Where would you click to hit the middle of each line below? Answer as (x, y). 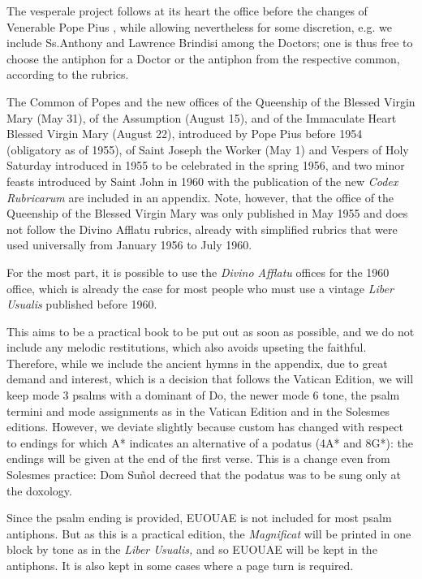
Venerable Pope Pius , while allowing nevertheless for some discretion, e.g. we (199, 26)
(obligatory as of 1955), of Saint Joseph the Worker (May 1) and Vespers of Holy (208, 149)
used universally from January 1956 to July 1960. (129, 245)
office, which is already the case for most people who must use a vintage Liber (200, 288)
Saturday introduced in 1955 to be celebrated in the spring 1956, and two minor (206, 165)
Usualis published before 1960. (82, 304)
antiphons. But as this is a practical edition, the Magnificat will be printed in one (209, 533)
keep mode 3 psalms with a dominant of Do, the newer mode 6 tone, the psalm (203, 395)
